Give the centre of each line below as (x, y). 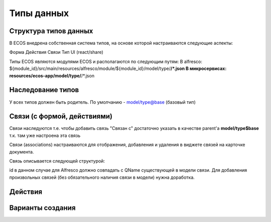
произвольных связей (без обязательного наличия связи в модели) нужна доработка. (102, 177)
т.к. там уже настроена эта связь (45, 135)
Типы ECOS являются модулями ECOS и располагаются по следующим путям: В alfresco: (106, 61)
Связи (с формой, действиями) (61, 117)
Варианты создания (42, 208)
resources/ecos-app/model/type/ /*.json (52, 76)
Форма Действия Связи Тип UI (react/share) (56, 52)
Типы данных (39, 13)
